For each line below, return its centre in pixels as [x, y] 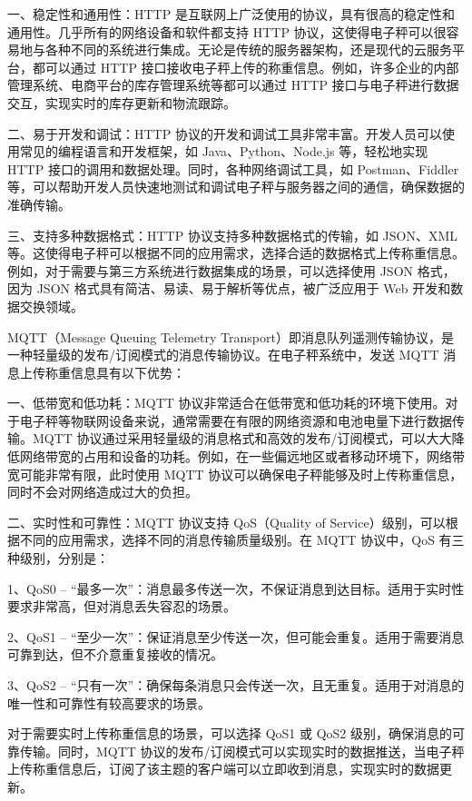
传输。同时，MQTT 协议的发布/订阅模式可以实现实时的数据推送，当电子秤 [242, 751]
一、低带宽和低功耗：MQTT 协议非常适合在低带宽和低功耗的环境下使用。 [226, 403]
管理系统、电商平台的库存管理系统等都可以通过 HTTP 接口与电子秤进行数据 [233, 85]
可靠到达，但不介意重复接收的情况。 [115, 654]
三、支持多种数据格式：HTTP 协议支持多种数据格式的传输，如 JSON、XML [233, 235]
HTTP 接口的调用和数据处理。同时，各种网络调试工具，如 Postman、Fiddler [233, 168]
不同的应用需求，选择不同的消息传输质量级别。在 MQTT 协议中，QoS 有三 [242, 540]
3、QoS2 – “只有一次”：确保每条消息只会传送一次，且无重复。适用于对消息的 [236, 685]
